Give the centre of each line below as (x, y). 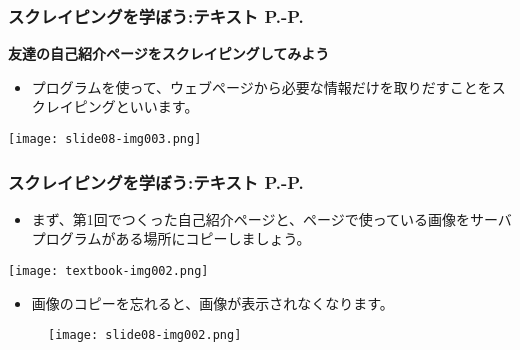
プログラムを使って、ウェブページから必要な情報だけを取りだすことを (261, 86)
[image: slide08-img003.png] (105, 139)
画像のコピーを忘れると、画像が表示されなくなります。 (212, 302)
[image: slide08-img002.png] (145, 335)
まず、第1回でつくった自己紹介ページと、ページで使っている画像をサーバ (271, 218)
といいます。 (157, 106)
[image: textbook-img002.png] (108, 271)
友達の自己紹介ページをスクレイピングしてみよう (169, 53)
